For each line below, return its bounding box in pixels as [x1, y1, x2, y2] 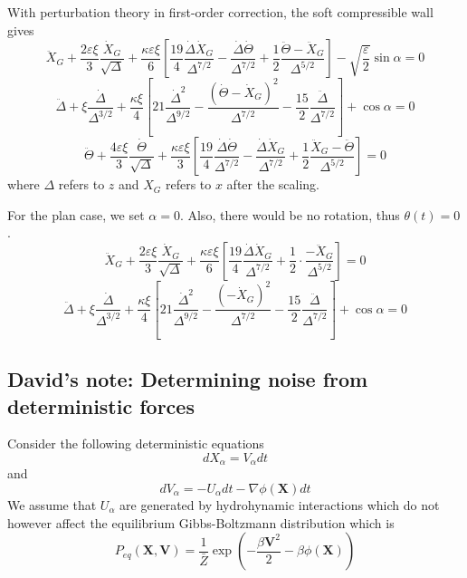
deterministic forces [7, 391, 195, 419]
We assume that [7, 495, 97, 514]
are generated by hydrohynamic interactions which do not [119, 495, 440, 514]
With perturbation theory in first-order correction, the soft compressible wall [7, 3, 434, 21]
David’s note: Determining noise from [7, 365, 368, 393]
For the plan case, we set [7, 205, 145, 224]
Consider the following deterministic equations [7, 434, 264, 453]
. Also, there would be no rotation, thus [179, 205, 400, 224]
